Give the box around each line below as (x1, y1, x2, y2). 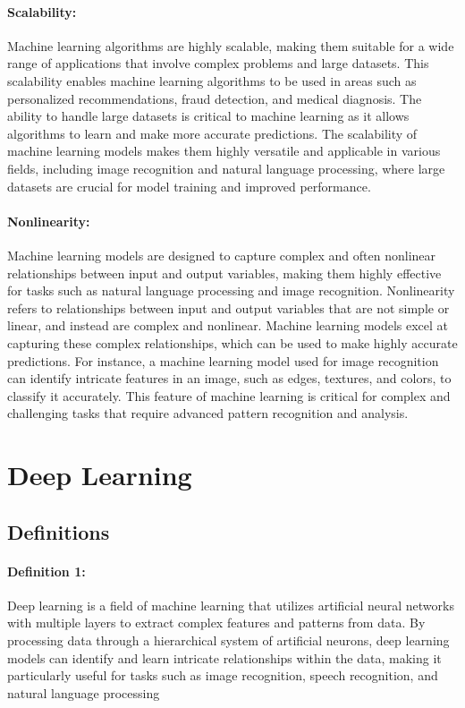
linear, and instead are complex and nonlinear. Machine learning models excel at (7, 316, 449, 335)
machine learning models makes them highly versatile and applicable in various (7, 141, 441, 160)
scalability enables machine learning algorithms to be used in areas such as (7, 71, 417, 90)
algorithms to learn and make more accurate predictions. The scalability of (7, 124, 418, 142)
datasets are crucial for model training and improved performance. (7, 176, 371, 195)
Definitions (7, 517, 110, 545)
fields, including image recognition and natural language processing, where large (7, 158, 445, 177)
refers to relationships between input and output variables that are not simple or (7, 298, 450, 317)
